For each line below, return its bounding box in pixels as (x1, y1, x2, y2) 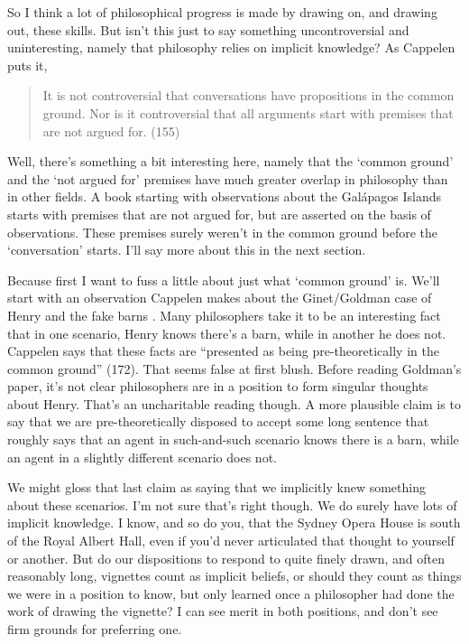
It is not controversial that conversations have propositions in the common (42, 86, 455, 105)
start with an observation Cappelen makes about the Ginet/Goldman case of (7, 288, 432, 307)
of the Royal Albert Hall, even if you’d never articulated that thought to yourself (7, 531, 455, 550)
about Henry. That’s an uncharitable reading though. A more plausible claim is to (7, 394, 461, 413)
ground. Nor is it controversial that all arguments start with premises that (42, 103, 454, 122)
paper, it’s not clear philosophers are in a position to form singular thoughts (7, 377, 428, 396)
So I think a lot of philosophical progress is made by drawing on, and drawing (7, 3, 437, 21)
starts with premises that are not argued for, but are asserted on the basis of (7, 204, 431, 223)
